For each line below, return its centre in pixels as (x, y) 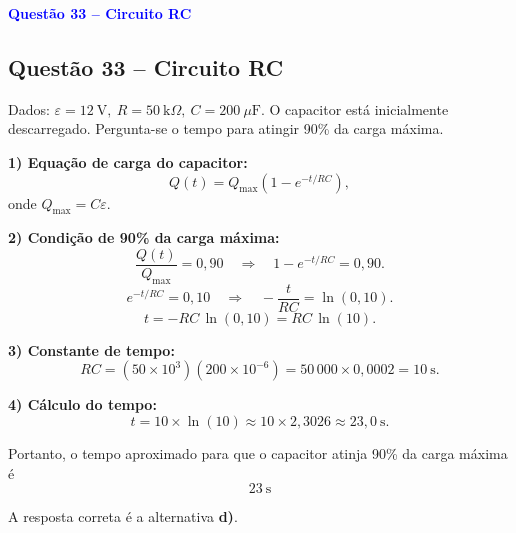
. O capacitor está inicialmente (354, 108)
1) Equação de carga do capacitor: (128, 161)
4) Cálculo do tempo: (82, 404)
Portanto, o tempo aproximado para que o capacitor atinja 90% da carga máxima (258, 453)
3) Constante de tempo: (91, 349)
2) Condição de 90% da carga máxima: (144, 237)
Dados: (29, 108)
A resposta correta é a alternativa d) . (123, 516)
